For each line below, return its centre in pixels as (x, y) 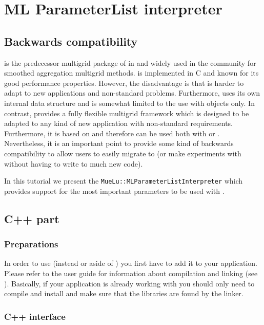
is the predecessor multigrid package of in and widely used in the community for (130, 62)
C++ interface (35, 316)
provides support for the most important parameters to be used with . (114, 191)
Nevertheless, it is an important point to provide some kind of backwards (119, 143)
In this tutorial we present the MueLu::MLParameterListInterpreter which (124, 181)
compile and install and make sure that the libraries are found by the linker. (124, 293)
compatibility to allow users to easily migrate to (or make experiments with (123, 153)
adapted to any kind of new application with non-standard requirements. (118, 123)
